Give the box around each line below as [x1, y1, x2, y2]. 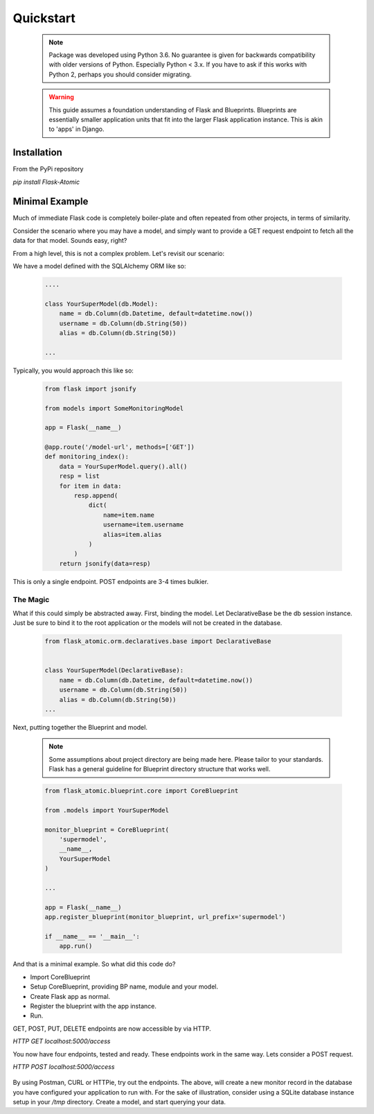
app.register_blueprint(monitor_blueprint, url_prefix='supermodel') [44, 913, 286, 921]
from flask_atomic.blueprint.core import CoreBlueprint [44, 787, 239, 795]
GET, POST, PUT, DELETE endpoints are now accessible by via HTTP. [12, 1024, 211, 1033]
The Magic [12, 594, 50, 604]
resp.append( [73, 492, 118, 499]
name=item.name [103, 511, 155, 519]
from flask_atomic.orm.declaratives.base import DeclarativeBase [44, 637, 271, 645]
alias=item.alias [103, 531, 162, 538]
